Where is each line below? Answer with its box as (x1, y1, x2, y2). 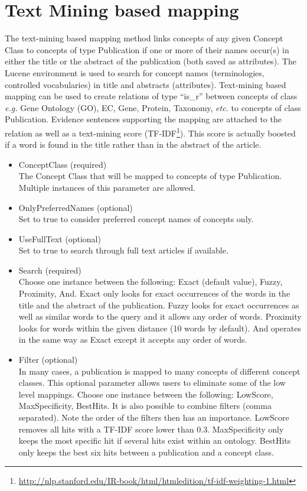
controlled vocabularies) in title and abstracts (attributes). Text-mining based (5, 78, 286, 90)
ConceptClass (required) (18, 158, 107, 170)
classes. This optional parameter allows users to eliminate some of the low (18, 376, 286, 389)
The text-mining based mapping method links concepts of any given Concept (5, 32, 283, 44)
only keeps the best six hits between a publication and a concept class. (18, 446, 274, 458)
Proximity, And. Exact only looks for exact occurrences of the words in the (18, 287, 290, 300)
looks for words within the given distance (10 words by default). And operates (18, 321, 301, 334)
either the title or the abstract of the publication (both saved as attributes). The (5, 55, 296, 67)
